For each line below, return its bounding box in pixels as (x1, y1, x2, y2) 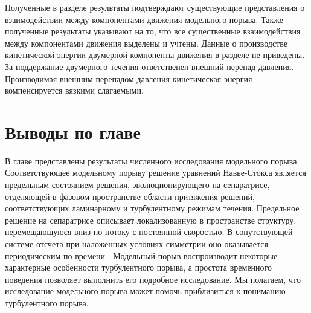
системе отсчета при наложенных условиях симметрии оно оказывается (5, 237, 268, 250)
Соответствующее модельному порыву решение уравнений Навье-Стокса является (5, 166, 306, 179)
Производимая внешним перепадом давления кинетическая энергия (5, 72, 252, 85)
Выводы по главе (5, 119, 141, 144)
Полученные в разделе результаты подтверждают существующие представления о (5, 1, 305, 13)
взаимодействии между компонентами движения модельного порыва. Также (5, 13, 283, 25)
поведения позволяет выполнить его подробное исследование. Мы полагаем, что (5, 273, 301, 285)
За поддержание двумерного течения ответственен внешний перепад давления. (5, 60, 294, 73)
